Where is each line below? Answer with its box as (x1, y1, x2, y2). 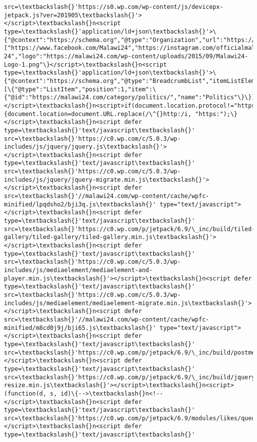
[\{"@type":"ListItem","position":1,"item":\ (4, 85, 156, 93)
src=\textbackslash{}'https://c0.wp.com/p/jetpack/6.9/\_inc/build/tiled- (4, 225, 256, 233)
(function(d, (4, 390, 46, 397)
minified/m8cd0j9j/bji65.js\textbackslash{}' (4, 324, 156, 331)
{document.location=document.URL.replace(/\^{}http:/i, (4, 110, 192, 118)
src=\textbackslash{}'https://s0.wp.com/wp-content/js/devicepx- (4, 3, 223, 10)
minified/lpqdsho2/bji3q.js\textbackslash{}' (4, 201, 156, 208)
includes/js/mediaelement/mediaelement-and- (4, 267, 153, 274)
